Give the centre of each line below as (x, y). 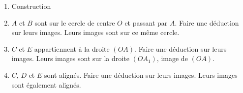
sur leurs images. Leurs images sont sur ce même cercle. (95, 32)
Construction (31, 6)
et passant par (146, 22)
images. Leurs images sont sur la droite (70, 58)
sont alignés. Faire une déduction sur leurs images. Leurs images (141, 75)
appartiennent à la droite (72, 48)
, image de (172, 58)
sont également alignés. (46, 84)
